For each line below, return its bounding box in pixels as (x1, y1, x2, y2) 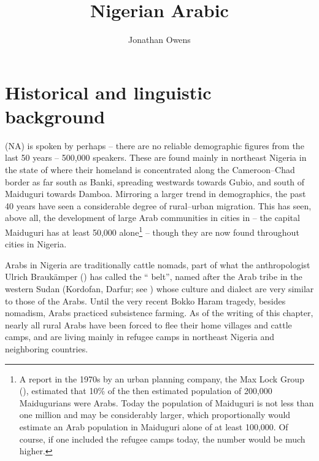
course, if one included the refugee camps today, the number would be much (19, 432, 306, 445)
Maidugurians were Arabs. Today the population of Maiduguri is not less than (19, 396, 314, 409)
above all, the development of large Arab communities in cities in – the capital (5, 211, 300, 224)
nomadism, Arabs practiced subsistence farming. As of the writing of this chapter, (5, 306, 313, 319)
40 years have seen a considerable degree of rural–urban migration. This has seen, (5, 199, 312, 212)
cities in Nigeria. (5, 238, 67, 250)
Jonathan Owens (128, 33, 191, 46)
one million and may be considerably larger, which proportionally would (19, 408, 291, 421)
